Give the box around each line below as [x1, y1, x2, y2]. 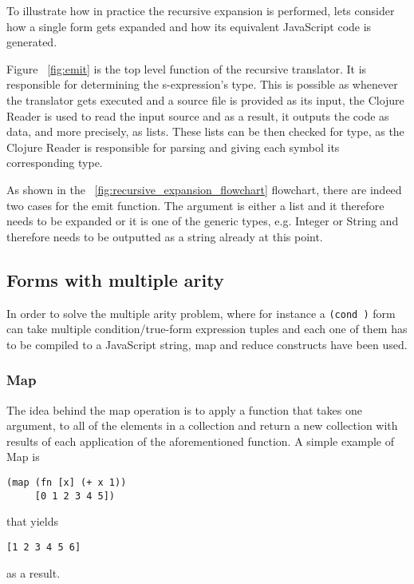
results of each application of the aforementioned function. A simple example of [6, 432, 395, 449]
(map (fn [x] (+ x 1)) [6, 476, 127, 488]
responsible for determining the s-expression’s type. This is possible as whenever [6, 76, 398, 93]
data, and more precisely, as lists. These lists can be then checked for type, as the [6, 123, 404, 140]
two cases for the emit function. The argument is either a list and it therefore [6, 197, 384, 213]
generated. [6, 34, 57, 50]
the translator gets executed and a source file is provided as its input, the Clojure [6, 91, 404, 108]
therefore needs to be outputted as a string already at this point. [6, 228, 323, 244]
